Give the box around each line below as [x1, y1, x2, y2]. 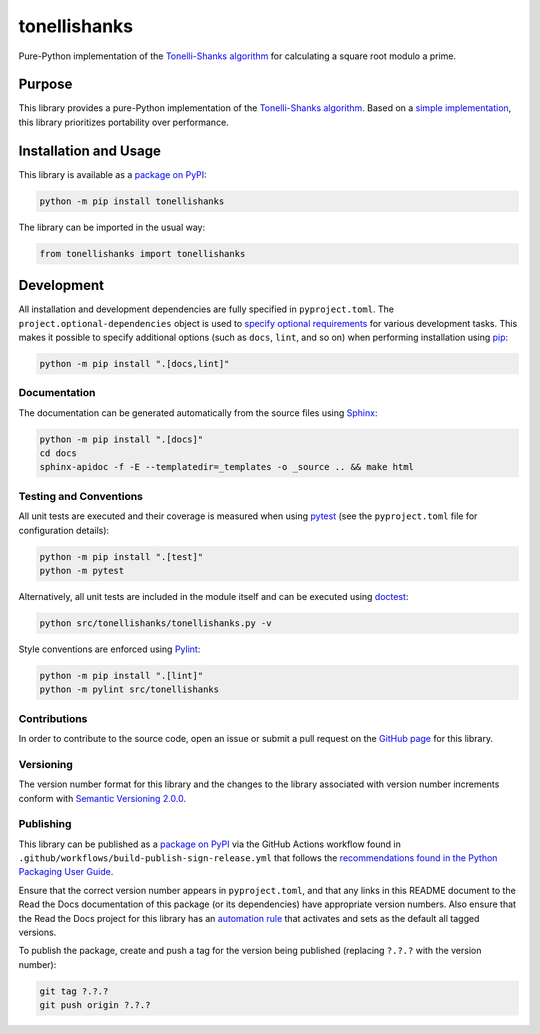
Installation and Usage [18, 142, 162, 159]
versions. [18, 926, 57, 939]
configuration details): [18, 524, 110, 536]
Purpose [18, 76, 73, 93]
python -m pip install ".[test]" [39, 551, 204, 562]
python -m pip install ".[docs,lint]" [39, 358, 230, 369]
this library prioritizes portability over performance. [18, 116, 229, 128]
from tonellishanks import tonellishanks [39, 248, 246, 259]
